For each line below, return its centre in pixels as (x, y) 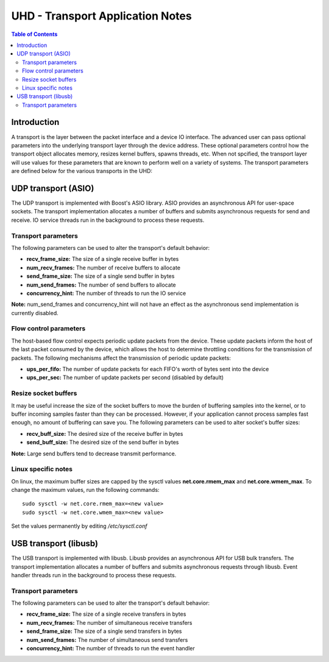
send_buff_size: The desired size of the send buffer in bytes (103, 443)
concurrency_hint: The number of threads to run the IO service (106, 293)
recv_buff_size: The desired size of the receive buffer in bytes (105, 433)
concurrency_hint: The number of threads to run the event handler (111, 648)
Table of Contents (34, 34)
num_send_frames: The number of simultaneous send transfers (107, 639)
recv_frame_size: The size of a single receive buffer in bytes (103, 259)
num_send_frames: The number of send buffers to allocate (101, 285)
